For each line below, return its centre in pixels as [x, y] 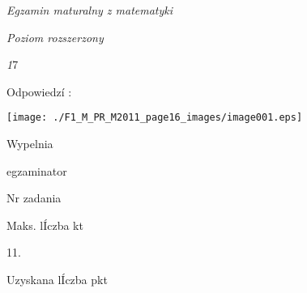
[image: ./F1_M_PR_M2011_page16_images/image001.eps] [155, 118]
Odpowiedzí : [39, 91]
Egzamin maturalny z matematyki [90, 10]
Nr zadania [34, 198]
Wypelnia [30, 144]
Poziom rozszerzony [55, 37]
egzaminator [37, 170]
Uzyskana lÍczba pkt [57, 279]
